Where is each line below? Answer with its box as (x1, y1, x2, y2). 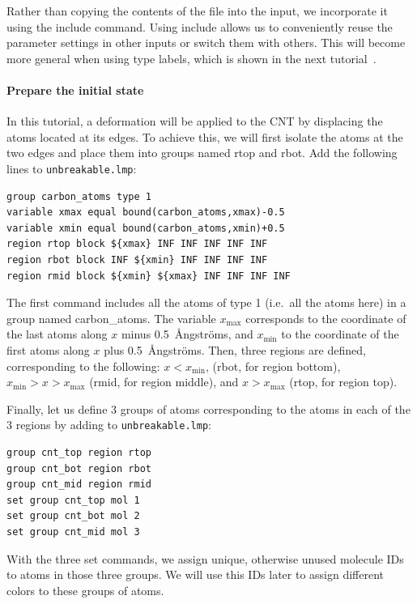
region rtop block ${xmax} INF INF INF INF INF (6, 238, 268, 250)
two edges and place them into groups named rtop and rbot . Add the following (6, 144, 398, 161)
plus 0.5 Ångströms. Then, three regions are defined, (104, 341, 366, 358)
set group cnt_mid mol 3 (6, 525, 140, 538)
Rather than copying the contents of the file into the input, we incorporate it (6, 2, 388, 19)
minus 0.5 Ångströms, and (121, 325, 253, 342)
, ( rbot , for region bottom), (206, 357, 341, 374)
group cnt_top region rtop (6, 446, 151, 458)
